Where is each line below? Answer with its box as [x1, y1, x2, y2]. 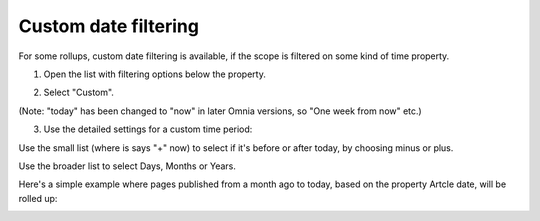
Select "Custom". [43, 86, 115, 99]
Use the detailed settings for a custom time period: [43, 123, 253, 135]
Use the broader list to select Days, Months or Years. [18, 160, 237, 172]
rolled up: [18, 192, 58, 204]
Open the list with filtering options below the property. [43, 68, 267, 80]
